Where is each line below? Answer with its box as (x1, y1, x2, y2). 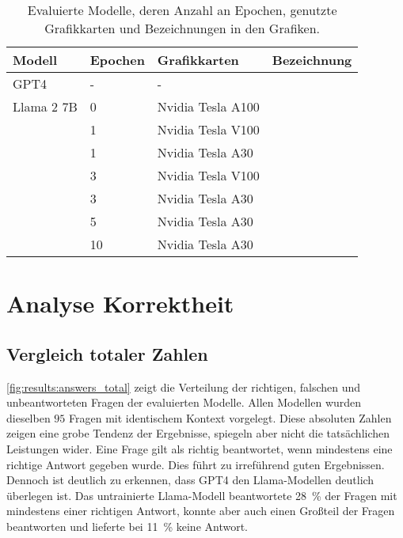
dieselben (6, 409, 51, 426)
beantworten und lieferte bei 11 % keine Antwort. (6, 517, 249, 534)
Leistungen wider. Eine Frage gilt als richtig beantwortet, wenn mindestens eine (6, 440, 393, 457)
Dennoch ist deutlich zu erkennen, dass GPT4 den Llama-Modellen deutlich (6, 472, 374, 488)
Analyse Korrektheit (6, 287, 234, 320)
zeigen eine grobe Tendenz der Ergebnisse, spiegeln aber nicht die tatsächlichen (6, 425, 390, 441)
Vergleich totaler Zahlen (6, 341, 208, 366)
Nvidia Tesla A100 (157, 97, 260, 116)
